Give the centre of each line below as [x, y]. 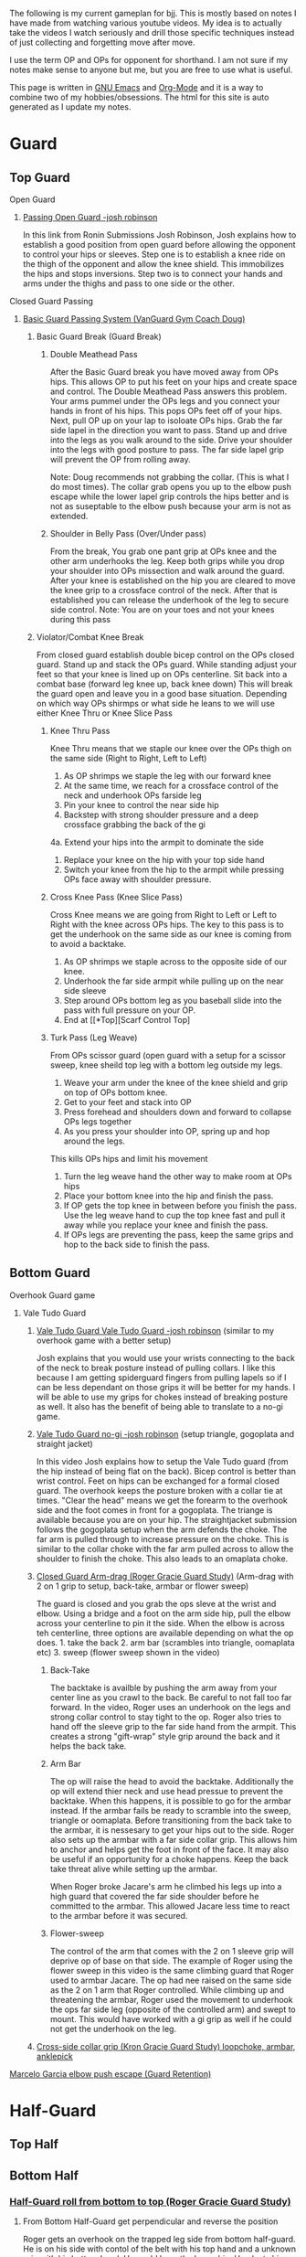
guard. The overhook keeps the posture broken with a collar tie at [159, 1490]
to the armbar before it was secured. [119, 1915]
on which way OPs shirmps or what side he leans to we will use [156, 703]
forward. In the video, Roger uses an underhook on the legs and [170, 1707]
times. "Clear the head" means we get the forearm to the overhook [162, 1500]
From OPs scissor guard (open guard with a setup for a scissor [168, 1055]
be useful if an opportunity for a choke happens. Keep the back [169, 1858]
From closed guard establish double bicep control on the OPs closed [165, 655]
